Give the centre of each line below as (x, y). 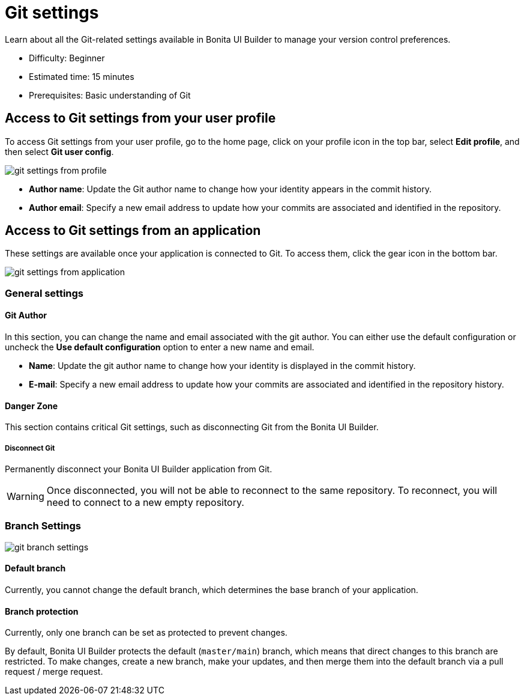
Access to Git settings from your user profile (140, 118)
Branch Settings (43, 526)
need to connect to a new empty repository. (145, 503)
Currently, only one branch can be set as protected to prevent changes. (146, 633)
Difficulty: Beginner (67, 58)
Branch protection (42, 611)
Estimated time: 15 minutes (82, 76)
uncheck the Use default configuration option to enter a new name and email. (160, 347)
